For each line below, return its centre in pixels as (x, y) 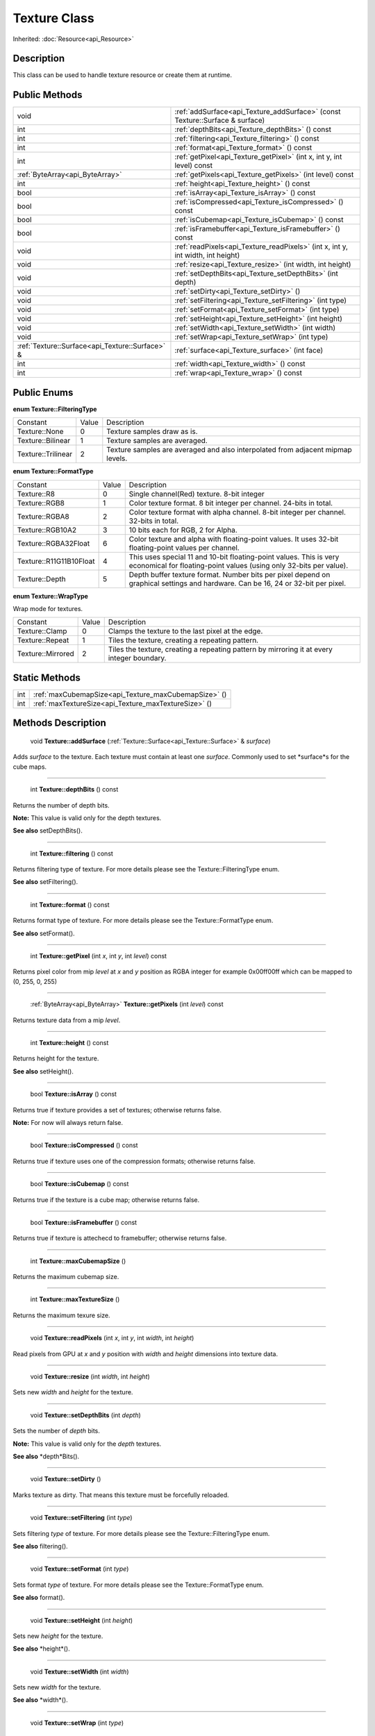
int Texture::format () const (70, 904)
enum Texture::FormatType (53, 471)
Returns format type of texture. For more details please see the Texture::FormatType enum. (143, 921)
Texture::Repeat (43, 640)
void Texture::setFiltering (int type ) (81, 1518)
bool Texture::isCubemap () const (80, 1184)
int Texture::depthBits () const (74, 790)
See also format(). (39, 1598)
